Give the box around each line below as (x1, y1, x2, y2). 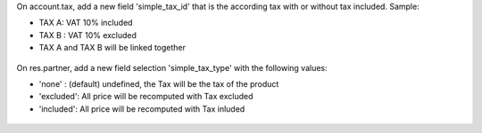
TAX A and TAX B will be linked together (38, 43, 187, 53)
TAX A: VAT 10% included (38, 18, 133, 28)
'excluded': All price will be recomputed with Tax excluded (38, 91, 253, 102)
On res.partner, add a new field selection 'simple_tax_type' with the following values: (16, 62, 328, 73)
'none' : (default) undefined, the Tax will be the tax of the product (38, 78, 279, 89)
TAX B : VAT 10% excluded (38, 29, 137, 40)
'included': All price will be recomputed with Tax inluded (38, 103, 245, 114)
